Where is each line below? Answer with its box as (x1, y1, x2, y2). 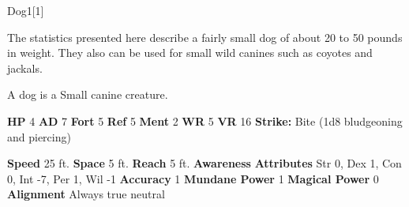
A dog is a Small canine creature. (7, 86, 168, 103)
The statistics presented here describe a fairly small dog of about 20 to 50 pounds (7, 28, 403, 45)
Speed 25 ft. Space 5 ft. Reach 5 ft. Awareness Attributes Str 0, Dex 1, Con (7, 155, 402, 171)
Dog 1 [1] (7, 2, 44, 18)
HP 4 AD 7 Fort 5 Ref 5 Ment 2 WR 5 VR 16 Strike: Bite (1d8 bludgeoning (7, 112, 403, 129)
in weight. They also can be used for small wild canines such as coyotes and (7, 44, 373, 61)
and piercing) (7, 128, 71, 145)
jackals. (7, 59, 43, 76)
